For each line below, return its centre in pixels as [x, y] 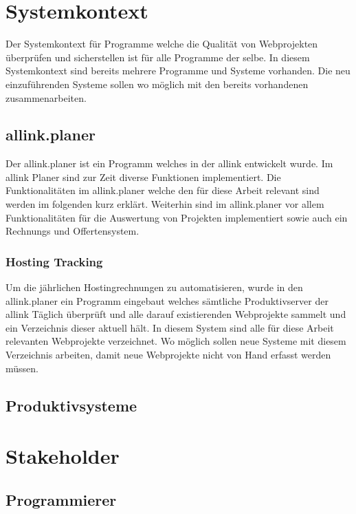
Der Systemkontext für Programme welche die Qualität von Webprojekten [162, 44]
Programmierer [61, 499]
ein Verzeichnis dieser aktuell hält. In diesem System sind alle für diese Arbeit [170, 327]
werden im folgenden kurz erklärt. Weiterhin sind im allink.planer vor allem [165, 204]
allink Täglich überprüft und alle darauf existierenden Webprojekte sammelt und [176, 314]
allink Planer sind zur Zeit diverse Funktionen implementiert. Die [143, 176]
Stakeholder [63, 456]
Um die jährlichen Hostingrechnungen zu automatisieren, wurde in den [154, 287]
